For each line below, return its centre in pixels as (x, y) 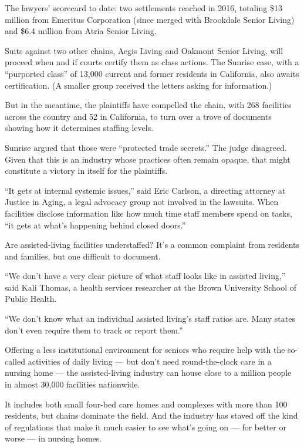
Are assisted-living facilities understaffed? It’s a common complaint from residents (152, 245)
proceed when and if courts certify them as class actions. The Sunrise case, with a (152, 62)
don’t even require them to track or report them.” (94, 330)
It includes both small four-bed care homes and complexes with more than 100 (146, 404)
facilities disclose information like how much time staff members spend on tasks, (148, 213)
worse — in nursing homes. (53, 438)
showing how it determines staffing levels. (79, 128)
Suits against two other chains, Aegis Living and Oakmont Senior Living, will (144, 50)
